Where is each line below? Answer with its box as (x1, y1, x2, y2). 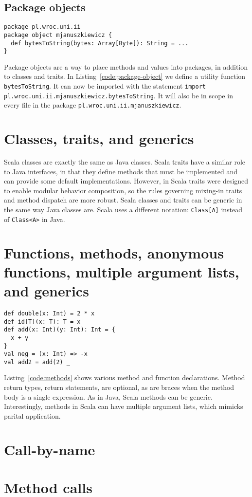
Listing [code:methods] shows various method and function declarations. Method (4, 372, 245, 383)
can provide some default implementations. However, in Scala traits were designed (4, 176, 249, 186)
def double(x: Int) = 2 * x (4, 310, 95, 317)
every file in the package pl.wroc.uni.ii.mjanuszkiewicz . (4, 100, 181, 110)
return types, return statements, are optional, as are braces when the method (4, 382, 234, 392)
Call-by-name (4, 439, 95, 459)
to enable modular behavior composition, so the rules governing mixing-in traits (4, 185, 242, 195)
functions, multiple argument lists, (4, 261, 239, 281)
